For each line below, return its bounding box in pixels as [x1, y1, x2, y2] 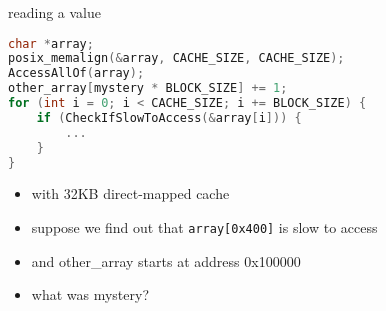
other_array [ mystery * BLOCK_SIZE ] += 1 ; [8, 81, 288, 96]
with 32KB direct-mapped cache [31, 183, 230, 204]
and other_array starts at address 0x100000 [31, 250, 301, 271]
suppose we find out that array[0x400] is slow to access [31, 217, 378, 238]
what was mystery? [31, 284, 150, 305]
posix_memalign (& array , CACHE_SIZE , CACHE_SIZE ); [8, 51, 345, 66]
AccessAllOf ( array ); [8, 66, 145, 81]
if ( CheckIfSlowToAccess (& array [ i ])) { [36, 110, 302, 125]
